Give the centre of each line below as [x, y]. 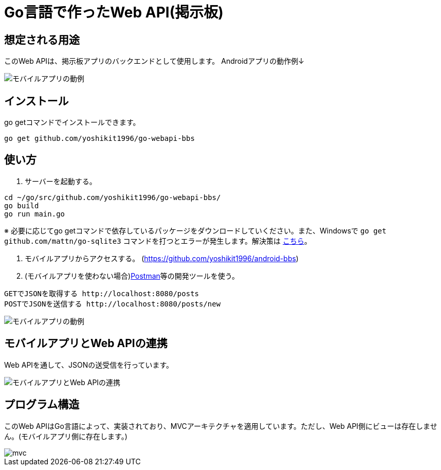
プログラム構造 [42, 405]
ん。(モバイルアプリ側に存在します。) [66, 436]
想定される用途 [42, 40]
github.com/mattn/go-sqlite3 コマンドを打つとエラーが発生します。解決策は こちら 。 [158, 241]
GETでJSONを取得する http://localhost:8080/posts [102, 293]
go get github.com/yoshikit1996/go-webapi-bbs [99, 139]
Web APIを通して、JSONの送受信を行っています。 [89, 365]
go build [22, 205]
